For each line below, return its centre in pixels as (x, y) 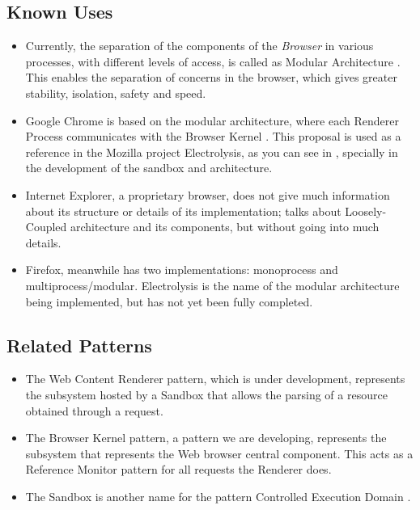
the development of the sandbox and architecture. (149, 168)
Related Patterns (79, 345)
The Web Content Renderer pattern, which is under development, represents (215, 379)
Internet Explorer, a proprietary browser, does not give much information (208, 194)
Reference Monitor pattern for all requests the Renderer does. (178, 469)
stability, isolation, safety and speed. (116, 93)
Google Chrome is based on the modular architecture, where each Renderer (212, 120)
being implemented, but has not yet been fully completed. (169, 301)
